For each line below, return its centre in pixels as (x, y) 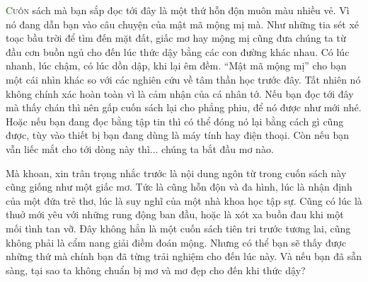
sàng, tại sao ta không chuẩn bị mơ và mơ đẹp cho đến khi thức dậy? (156, 270)
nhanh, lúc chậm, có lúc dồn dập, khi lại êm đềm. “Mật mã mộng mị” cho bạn (176, 66)
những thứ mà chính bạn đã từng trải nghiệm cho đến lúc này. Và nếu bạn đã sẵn (184, 256)
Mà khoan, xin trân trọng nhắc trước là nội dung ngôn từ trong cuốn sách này (176, 173)
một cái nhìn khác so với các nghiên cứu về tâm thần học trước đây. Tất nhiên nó (183, 79)
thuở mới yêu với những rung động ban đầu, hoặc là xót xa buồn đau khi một (175, 214)
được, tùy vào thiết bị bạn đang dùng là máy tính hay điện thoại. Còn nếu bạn (178, 135)
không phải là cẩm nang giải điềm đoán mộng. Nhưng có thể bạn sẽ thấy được (176, 242)
